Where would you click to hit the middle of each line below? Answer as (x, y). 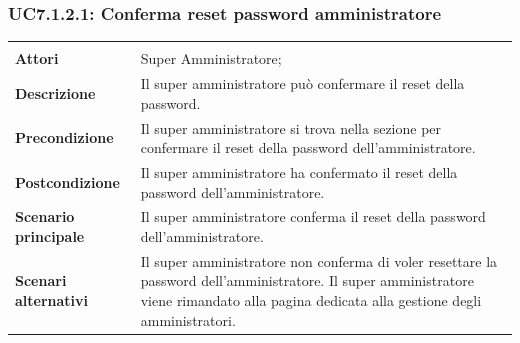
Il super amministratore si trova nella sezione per (291, 127)
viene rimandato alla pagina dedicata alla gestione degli (311, 300)
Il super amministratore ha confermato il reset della (299, 171)
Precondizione (64, 137)
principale (50, 235)
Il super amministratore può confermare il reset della (302, 83)
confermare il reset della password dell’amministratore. (308, 147)
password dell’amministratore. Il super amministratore (307, 280)
